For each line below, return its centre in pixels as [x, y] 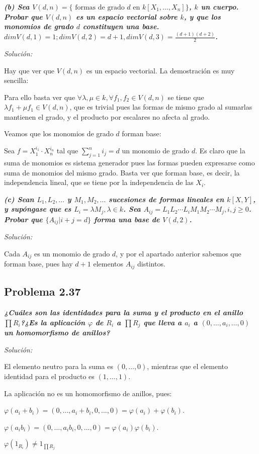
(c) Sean [19, 199]
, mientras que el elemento [188, 366]
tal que [67, 151]
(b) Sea [17, 7]
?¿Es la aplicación [53, 322]
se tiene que [186, 97]
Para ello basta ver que [40, 97]
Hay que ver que [29, 70]
